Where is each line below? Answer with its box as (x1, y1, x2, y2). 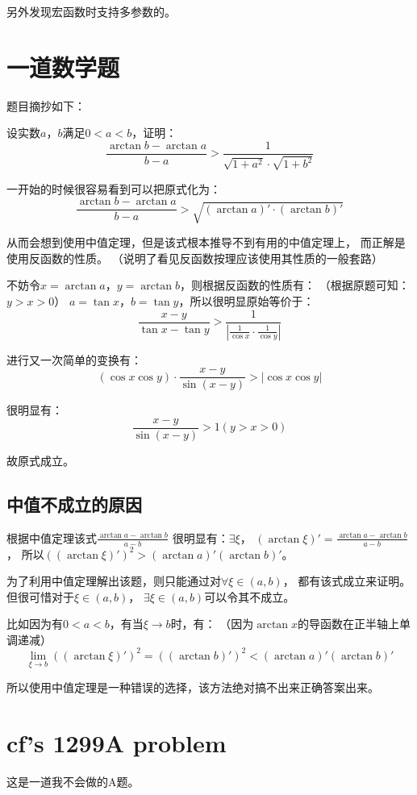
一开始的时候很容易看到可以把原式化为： (6, 180, 221, 197)
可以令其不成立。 (204, 588, 295, 605)
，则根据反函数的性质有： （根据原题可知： (180, 277, 410, 293)
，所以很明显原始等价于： (178, 293, 315, 310)
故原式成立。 (6, 452, 74, 468)
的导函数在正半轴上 (298, 615, 399, 632)
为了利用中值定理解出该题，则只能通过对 (6, 572, 221, 589)
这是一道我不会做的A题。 (6, 772, 140, 789)
